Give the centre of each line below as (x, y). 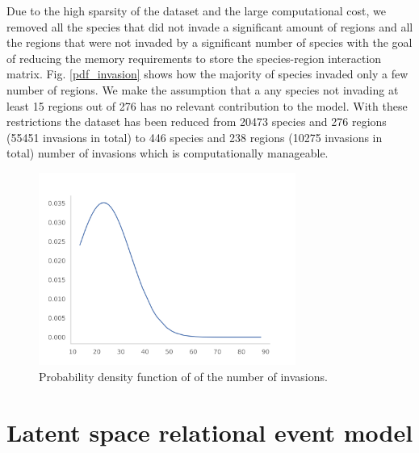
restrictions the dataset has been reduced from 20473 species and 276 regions (197, 122)
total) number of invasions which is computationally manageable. (168, 153)
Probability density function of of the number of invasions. (183, 377)
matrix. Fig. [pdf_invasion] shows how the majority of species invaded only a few (207, 74)
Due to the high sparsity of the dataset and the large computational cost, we (196, 10)
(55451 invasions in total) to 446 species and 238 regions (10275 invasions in (195, 137)
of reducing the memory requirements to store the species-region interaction (194, 58)
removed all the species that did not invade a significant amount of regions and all (210, 26)
